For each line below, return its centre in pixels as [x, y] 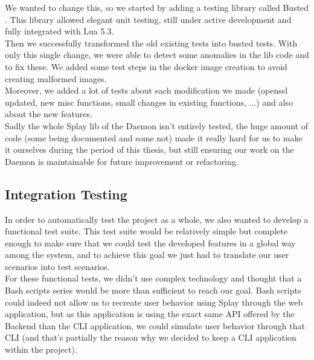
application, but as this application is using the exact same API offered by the [150, 314]
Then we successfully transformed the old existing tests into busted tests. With [151, 43]
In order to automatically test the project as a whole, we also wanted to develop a [157, 219]
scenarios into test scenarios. [57, 266]
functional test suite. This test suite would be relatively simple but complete [146, 231]
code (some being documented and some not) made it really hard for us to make [154, 137]
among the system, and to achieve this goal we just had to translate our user [147, 255]
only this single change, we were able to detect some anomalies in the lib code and [157, 55]
